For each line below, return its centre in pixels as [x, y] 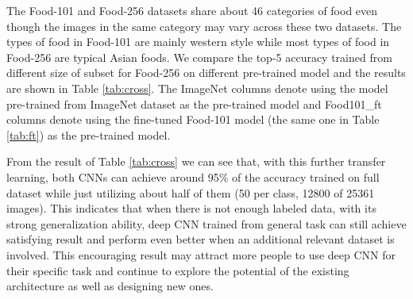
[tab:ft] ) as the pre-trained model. [89, 134]
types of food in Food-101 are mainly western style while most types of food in [198, 42]
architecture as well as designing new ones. [110, 286]
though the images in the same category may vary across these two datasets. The [204, 26]
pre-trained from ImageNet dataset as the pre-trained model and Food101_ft [194, 103]
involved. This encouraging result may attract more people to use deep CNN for [201, 254]
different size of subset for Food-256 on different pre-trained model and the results [206, 73]
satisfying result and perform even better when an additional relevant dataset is [201, 239]
